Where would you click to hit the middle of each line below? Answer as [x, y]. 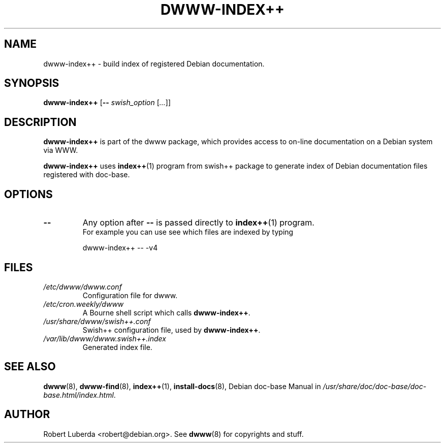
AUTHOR [27, 414]
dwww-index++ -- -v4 [120, 248]
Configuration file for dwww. [130, 295]
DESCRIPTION [40, 122]
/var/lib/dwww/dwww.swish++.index [105, 338]
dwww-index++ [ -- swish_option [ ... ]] [107, 103]
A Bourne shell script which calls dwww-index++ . [166, 312]
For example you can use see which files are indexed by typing [188, 232]
